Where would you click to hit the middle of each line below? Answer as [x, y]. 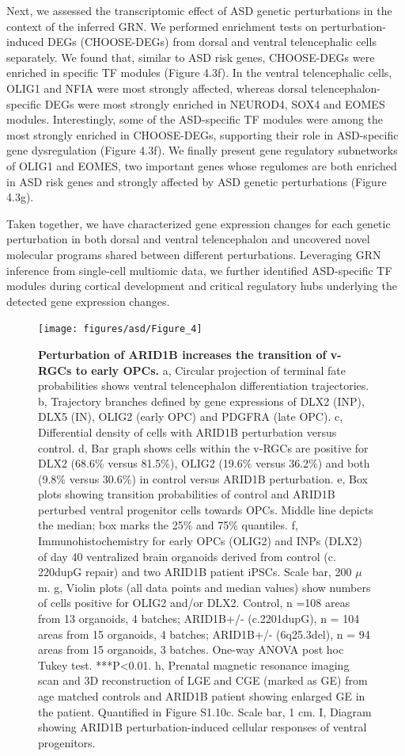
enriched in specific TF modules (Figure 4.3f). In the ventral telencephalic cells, [199, 73]
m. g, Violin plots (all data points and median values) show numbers [204, 587]
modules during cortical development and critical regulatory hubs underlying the [202, 286]
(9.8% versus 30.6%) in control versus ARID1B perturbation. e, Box [203, 478]
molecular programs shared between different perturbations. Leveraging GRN [194, 254]
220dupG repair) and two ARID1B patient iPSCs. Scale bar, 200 [195, 572]
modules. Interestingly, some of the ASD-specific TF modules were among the [195, 119]
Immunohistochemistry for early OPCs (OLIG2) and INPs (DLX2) [200, 541]
